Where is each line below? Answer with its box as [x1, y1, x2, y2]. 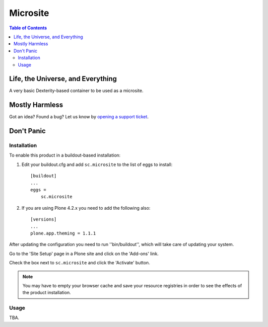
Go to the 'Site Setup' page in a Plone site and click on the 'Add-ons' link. [9, 250, 159, 256]
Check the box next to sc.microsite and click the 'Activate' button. [9, 260, 150, 266]
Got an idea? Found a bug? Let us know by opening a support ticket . [9, 114, 149, 120]
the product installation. [22, 290, 71, 296]
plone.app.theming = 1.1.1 [30, 230, 96, 236]
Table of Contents [9, 25, 47, 31]
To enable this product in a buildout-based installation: [9, 152, 121, 159]
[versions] [30, 217, 57, 222]
